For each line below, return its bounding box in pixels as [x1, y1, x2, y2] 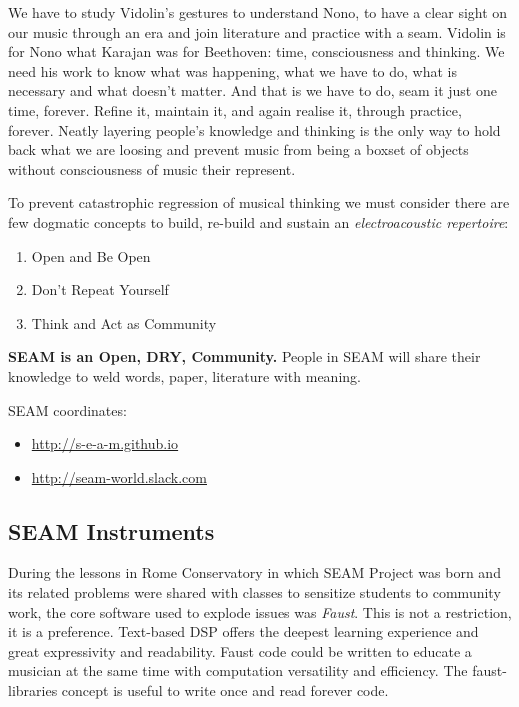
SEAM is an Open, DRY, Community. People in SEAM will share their [8, 346, 481, 367]
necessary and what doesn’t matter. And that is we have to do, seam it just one [8, 80, 497, 101]
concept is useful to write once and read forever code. [61, 680, 389, 701]
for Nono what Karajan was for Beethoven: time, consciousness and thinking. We [8, 41, 505, 62]
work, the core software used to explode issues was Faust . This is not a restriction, [8, 601, 512, 622]
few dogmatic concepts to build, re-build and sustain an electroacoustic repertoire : [8, 211, 509, 232]
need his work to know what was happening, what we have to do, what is [8, 60, 458, 81]
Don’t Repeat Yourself [31, 279, 169, 300]
